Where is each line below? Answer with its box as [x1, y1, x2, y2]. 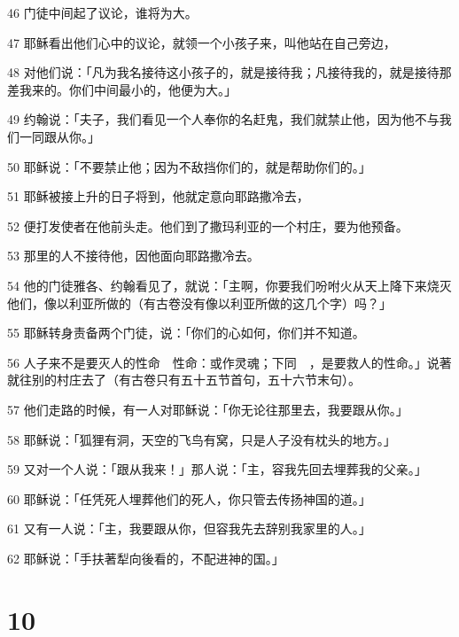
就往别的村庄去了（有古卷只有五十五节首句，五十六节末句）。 [7, 370, 361, 389]
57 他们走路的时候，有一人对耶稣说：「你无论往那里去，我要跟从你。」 [7, 400, 408, 418]
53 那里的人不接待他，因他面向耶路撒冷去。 [7, 246, 260, 265]
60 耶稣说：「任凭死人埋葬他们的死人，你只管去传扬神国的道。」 [7, 489, 371, 508]
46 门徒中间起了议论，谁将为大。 [7, 4, 198, 21]
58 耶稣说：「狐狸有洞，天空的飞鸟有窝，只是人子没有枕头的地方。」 [7, 430, 396, 448]
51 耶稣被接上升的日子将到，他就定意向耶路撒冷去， [7, 187, 309, 206]
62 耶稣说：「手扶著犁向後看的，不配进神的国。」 [7, 548, 284, 567]
